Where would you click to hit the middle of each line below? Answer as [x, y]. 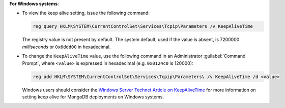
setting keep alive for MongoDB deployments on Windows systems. [93, 97]
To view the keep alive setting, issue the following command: [86, 13]
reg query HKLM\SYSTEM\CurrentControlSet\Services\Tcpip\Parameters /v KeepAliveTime [143, 26]
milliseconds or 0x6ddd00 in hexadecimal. [66, 47]
